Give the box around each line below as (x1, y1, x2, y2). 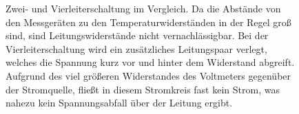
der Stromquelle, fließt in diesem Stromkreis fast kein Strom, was (6, 82, 280, 96)
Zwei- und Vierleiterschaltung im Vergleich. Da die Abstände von (6, 1, 281, 15)
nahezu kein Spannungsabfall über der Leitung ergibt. (6, 95, 233, 110)
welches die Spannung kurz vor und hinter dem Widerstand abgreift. (6, 55, 295, 69)
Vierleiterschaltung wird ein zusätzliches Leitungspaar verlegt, (6, 41, 267, 56)
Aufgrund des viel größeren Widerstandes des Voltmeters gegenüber (6, 68, 291, 82)
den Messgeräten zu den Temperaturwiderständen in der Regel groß (6, 14, 291, 29)
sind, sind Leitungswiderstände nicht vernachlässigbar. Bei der (6, 28, 269, 43)
